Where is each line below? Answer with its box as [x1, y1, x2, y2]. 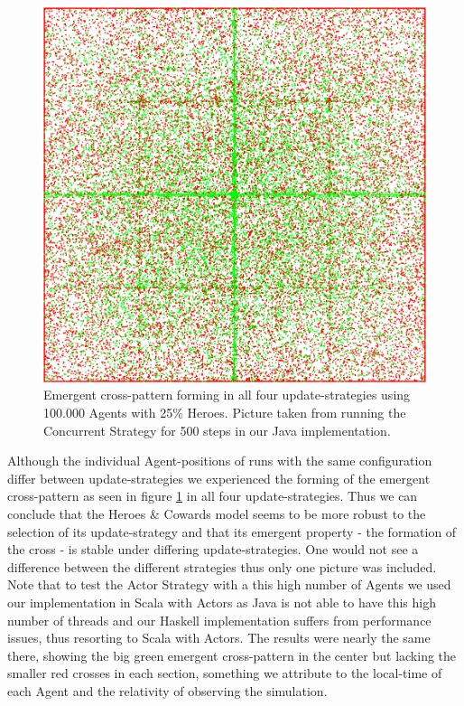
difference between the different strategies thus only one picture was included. [7, 557, 437, 576]
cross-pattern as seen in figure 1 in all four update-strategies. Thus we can [7, 486, 418, 505]
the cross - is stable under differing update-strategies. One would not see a [7, 540, 419, 559]
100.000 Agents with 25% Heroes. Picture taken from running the [43, 403, 406, 422]
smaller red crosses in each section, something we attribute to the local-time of [7, 664, 442, 682]
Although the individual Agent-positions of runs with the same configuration [7, 451, 432, 470]
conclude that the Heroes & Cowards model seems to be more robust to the [7, 504, 426, 523]
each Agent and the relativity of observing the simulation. [7, 681, 328, 700]
